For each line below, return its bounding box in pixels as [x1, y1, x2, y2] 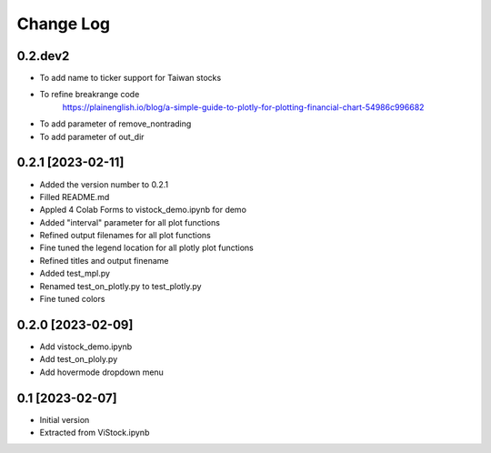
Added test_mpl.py [39, 268, 111, 279]
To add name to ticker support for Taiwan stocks [39, 73, 222, 84]
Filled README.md [39, 191, 110, 202]
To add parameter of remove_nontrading [39, 118, 192, 129]
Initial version [39, 414, 90, 425]
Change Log [16, 14, 111, 34]
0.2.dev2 [16, 48, 70, 64]
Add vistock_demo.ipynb [39, 341, 133, 352]
